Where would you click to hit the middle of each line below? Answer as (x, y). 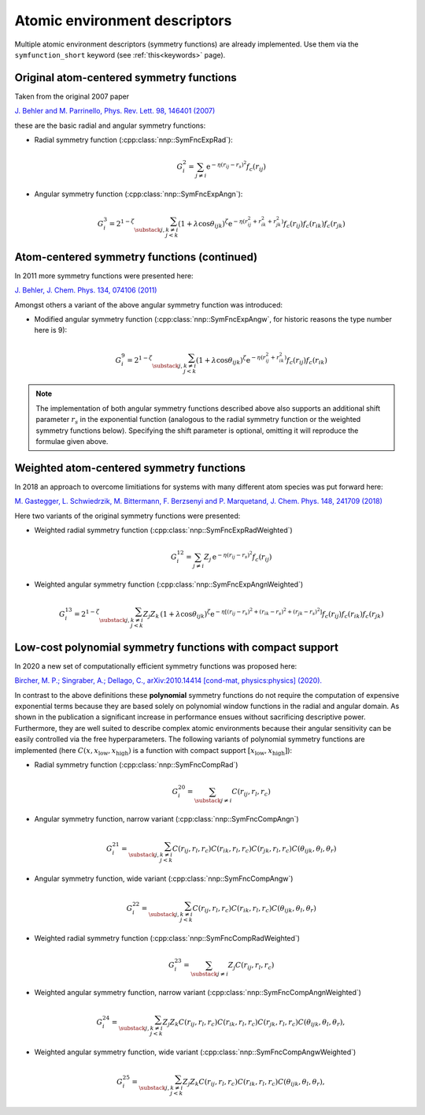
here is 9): (51, 330)
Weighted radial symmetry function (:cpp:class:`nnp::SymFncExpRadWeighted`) (163, 530)
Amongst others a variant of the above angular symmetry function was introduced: (149, 304)
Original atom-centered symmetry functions (126, 78)
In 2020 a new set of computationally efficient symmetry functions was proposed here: (156, 666)
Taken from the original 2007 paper (72, 96)
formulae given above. (72, 441)
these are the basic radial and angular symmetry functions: (110, 125)
